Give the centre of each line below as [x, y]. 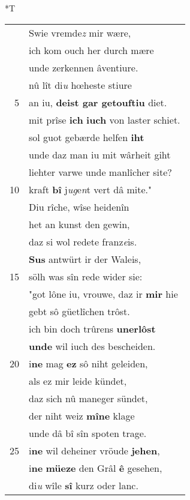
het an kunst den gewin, [79, 224]
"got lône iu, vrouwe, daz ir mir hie [103, 294]
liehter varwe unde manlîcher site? [100, 172]
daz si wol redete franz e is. [83, 241]
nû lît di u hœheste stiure [80, 85]
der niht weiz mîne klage [82, 415]
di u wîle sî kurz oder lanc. [84, 485]
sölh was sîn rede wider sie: [86, 276]
